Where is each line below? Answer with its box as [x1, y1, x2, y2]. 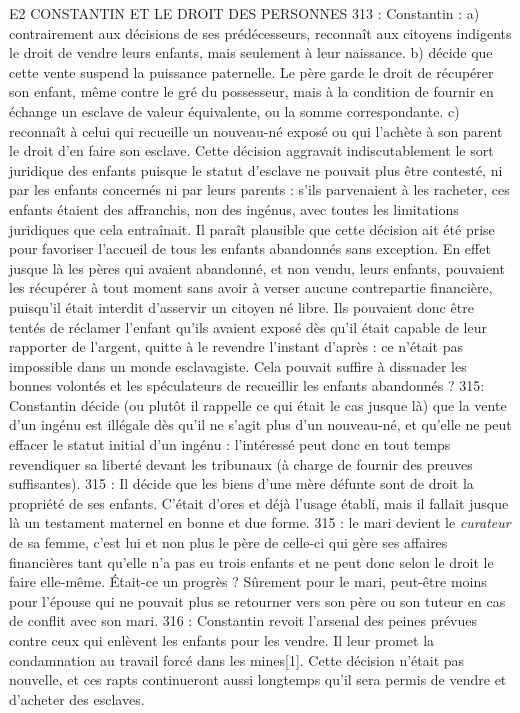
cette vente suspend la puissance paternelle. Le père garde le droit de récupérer [9, 61, 494, 82]
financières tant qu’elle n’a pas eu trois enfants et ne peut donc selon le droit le [9, 551, 494, 572]
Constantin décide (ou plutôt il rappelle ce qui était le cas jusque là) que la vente [9, 394, 507, 415]
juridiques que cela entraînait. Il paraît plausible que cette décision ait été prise [9, 218, 495, 239]
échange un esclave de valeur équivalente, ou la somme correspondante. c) [9, 100, 460, 121]
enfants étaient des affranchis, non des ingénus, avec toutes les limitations [9, 198, 459, 219]
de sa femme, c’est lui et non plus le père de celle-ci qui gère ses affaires [9, 532, 448, 553]
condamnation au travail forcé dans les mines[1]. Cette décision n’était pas [9, 649, 465, 670]
